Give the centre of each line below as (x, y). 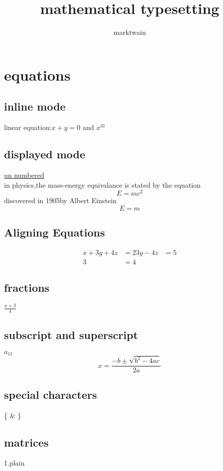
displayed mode (45, 154)
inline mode (35, 106)
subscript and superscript (71, 334)
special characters (51, 394)
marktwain (130, 32)
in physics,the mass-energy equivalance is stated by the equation (103, 184)
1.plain (14, 463)
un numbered (24, 175)
